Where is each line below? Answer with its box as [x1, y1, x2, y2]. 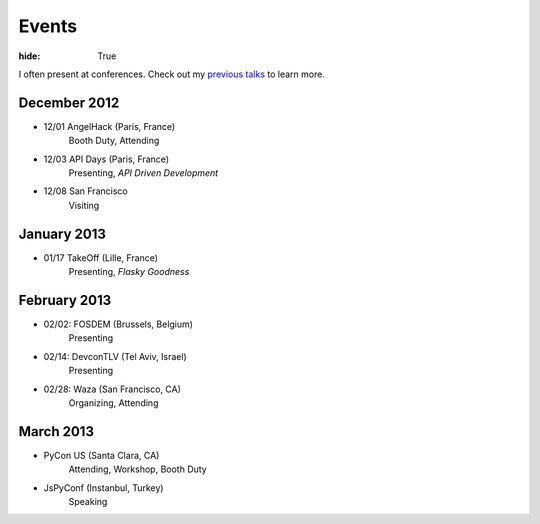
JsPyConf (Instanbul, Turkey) [43, 481, 164, 494]
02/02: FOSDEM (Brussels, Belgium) [43, 318, 194, 330]
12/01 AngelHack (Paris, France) [43, 120, 176, 132]
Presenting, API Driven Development [68, 167, 219, 179]
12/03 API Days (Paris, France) [43, 153, 170, 165]
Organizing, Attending [68, 396, 159, 409]
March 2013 [18, 423, 95, 440]
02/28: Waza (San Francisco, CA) [43, 383, 182, 395]
